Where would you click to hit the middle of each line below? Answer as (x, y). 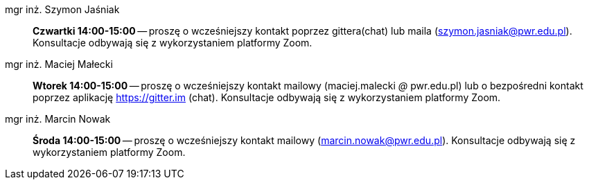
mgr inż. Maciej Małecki (59, 64)
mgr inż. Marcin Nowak (58, 119)
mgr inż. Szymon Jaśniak (62, 9)
